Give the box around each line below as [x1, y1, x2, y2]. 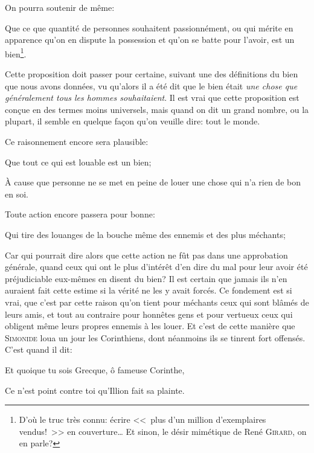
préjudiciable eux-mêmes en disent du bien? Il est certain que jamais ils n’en [5, 272, 287, 284]
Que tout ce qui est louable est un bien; [5, 155, 152, 168]
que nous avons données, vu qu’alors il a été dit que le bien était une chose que [5, 79, 298, 92]
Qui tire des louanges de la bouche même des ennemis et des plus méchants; [5, 228, 286, 240]
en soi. [5, 187, 28, 200]
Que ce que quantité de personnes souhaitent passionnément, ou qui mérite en [5, 21, 293, 34]
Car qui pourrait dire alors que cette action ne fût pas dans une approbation [5, 248, 288, 261]
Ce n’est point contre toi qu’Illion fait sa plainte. [5, 384, 185, 396]
